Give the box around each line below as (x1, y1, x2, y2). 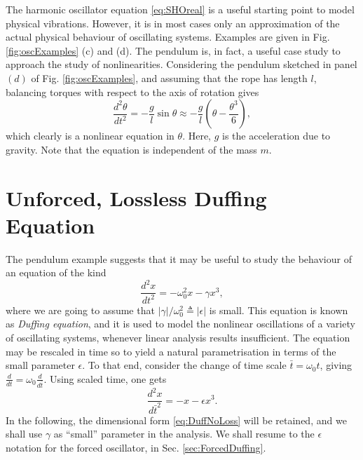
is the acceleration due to (222, 128, 331, 143)
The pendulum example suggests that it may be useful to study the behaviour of (6, 251, 352, 266)
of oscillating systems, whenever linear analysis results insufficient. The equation (6, 330, 350, 344)
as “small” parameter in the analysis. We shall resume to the (53, 426, 315, 441)
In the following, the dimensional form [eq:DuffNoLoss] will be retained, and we (6, 412, 347, 427)
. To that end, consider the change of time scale (82, 358, 287, 372)
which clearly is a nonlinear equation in (6, 128, 174, 143)
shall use (6, 426, 43, 441)
